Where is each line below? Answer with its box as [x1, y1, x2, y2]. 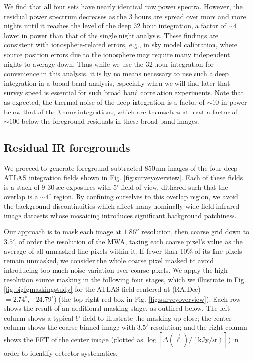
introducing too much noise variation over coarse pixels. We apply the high [4, 265, 228, 275]
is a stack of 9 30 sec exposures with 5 [4, 182, 117, 192]
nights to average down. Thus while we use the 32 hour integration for [4, 58, 214, 69]
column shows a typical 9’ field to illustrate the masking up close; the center [4, 312, 232, 323]
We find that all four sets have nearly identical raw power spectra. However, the [4, 1, 243, 11]
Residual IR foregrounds [4, 140, 130, 155]
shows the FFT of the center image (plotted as [4, 334, 143, 344]
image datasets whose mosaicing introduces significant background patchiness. [4, 210, 237, 220]
